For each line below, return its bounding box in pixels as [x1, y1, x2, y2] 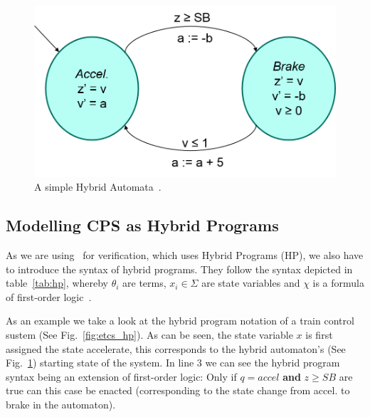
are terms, [122, 275, 166, 290]
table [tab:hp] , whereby [6, 275, 108, 290]
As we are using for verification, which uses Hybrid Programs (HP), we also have [6, 248, 364, 263]
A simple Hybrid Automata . [34, 179, 162, 194]
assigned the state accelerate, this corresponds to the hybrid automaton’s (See [6, 341, 346, 356]
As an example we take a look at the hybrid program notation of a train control [6, 313, 354, 328]
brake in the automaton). [6, 396, 116, 411]
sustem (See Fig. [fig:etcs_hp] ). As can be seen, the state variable [6, 327, 293, 342]
